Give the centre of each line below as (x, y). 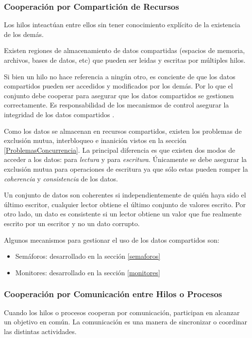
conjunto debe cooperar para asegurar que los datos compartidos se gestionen (119, 95)
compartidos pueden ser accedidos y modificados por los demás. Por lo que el (118, 86)
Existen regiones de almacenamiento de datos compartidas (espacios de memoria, (125, 50)
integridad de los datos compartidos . (59, 114)
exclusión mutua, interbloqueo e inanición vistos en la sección (95, 140)
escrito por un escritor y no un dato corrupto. (72, 223)
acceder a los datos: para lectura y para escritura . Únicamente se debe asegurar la (126, 159)
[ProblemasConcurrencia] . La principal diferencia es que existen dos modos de (120, 150)
